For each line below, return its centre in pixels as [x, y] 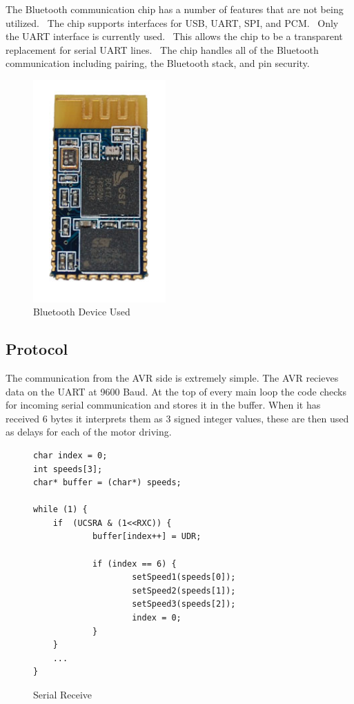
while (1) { [60, 510]
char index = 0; [70, 455]
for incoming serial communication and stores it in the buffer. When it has [163, 405]
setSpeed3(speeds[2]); [184, 604]
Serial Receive [62, 695]
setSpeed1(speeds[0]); [184, 577]
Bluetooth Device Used [82, 312]
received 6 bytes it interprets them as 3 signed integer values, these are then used [177, 418]
